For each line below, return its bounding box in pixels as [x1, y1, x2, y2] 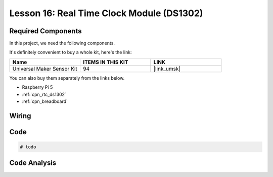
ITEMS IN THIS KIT [82, 58, 128, 66]
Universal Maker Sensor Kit [12, 65, 78, 72]
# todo [20, 144, 36, 150]
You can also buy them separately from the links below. [9, 75, 125, 81]
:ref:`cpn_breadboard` [22, 98, 68, 104]
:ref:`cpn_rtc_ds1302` [22, 91, 67, 97]
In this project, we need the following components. [9, 40, 115, 46]
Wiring [9, 111, 31, 120]
